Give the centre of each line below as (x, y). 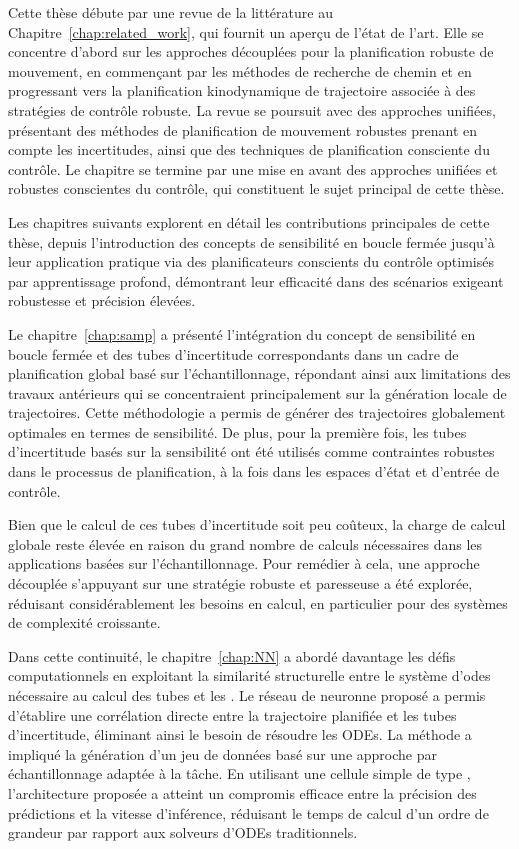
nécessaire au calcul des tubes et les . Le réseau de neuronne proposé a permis (247, 695)
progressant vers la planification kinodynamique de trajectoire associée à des (242, 90)
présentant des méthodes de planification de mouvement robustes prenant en (243, 129)
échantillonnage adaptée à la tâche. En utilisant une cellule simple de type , (239, 773)
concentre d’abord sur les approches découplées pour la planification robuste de (251, 51)
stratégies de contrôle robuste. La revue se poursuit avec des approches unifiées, (252, 109)
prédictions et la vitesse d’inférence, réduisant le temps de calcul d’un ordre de (248, 812)
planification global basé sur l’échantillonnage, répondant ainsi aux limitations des (259, 373)
